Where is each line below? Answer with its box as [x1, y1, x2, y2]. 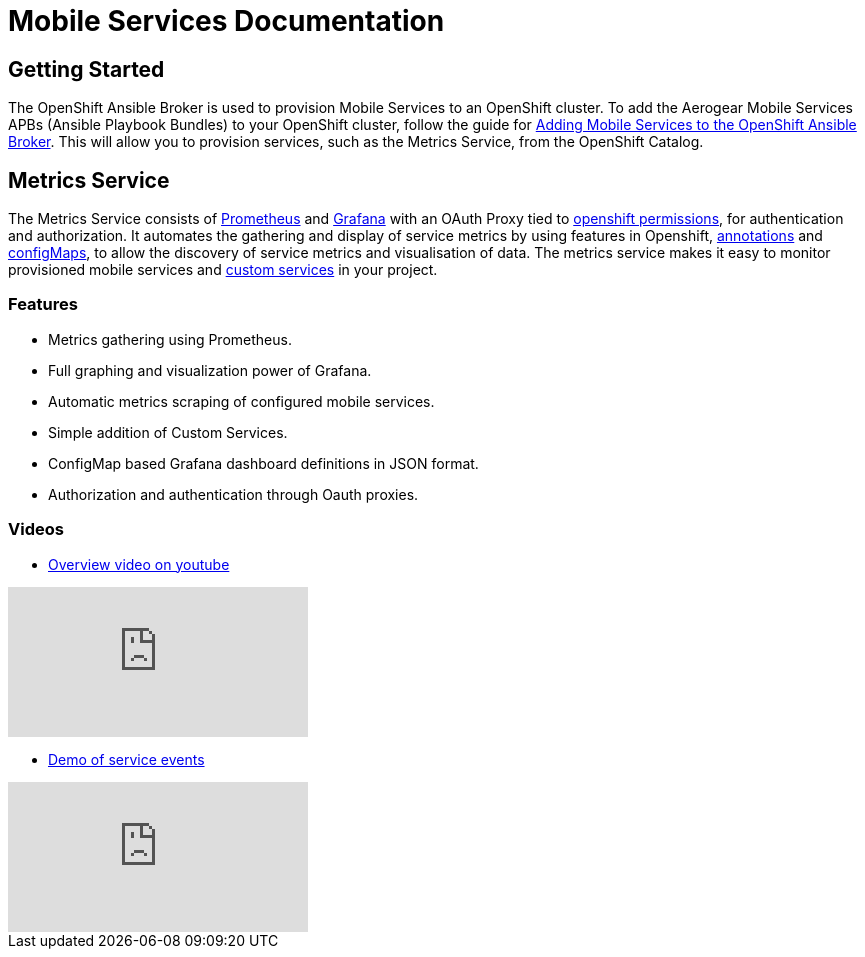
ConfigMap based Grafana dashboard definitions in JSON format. [48, 454, 479, 472]
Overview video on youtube [48, 555, 230, 573]
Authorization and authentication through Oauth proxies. [48, 485, 419, 503]
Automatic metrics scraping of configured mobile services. [48, 392, 435, 410]
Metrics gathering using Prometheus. [48, 330, 292, 348]
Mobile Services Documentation [8, 4, 445, 38]
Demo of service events [48, 750, 205, 768]
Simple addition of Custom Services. [48, 423, 288, 441]
